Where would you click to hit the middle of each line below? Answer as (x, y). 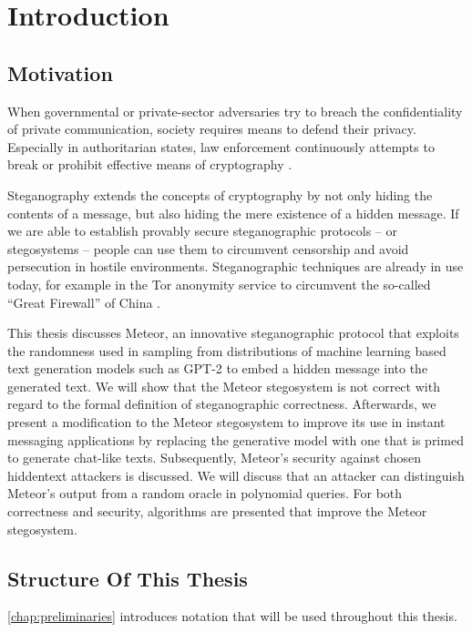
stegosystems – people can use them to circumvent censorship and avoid (208, 248)
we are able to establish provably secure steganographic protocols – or (202, 231)
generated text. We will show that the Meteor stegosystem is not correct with (224, 386)
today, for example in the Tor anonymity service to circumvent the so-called (219, 284)
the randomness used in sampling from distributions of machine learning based (227, 350)
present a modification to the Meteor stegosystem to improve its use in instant (226, 422)
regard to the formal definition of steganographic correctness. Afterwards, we (222, 404)
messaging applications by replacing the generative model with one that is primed (236, 439)
